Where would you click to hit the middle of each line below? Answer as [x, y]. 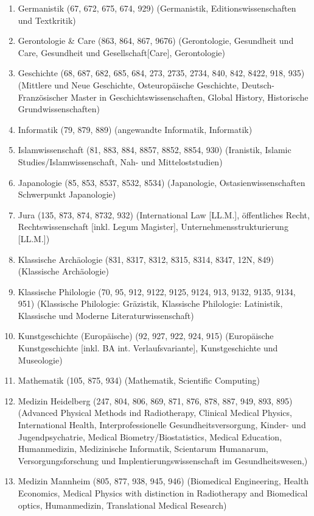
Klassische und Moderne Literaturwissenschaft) [106, 315]
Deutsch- [258, 84]
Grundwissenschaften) [59, 109]
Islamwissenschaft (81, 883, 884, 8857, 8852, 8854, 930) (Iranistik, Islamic [155, 150]
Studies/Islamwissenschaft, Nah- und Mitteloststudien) [120, 161]
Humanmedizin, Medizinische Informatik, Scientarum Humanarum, [143, 449]
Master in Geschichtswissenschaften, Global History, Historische [190, 97]
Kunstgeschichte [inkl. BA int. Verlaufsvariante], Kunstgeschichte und [148, 348]
